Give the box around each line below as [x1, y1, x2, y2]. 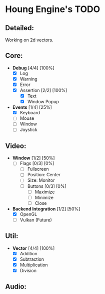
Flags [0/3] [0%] [19, 160, 54, 167]
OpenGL [19, 211, 37, 217]
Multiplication [19, 262, 48, 268]
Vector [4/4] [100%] [12, 245, 55, 251]
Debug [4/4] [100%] [12, 64, 55, 71]
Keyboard [19, 110, 40, 116]
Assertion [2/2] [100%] [19, 87, 67, 93]
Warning [19, 76, 37, 82]
